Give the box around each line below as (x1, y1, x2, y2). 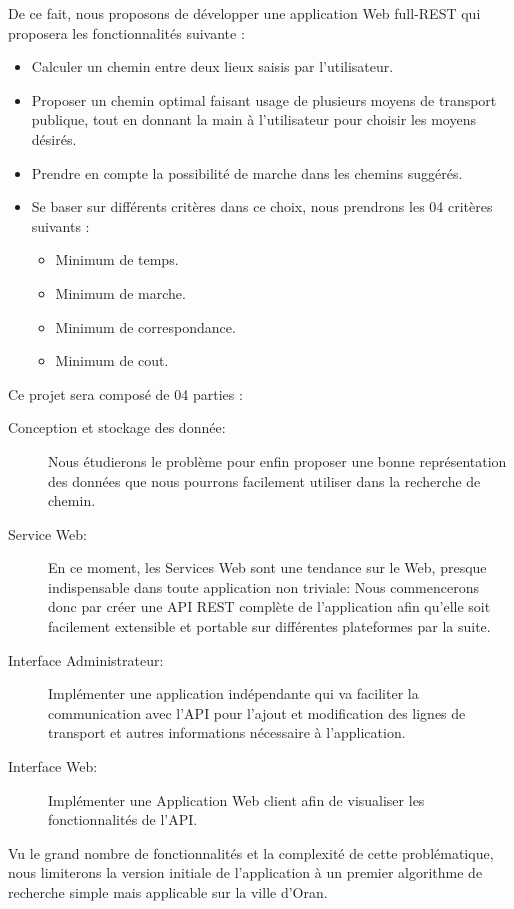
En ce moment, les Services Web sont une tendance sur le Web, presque (48, 557, 487, 578)
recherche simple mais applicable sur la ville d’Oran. (8, 882, 328, 902)
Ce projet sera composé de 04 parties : (8, 383, 243, 404)
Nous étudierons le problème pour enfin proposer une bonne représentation (48, 450, 507, 471)
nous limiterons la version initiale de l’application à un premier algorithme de (8, 862, 483, 883)
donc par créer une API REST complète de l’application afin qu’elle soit (48, 596, 491, 617)
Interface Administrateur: (8, 649, 164, 670)
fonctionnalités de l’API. (48, 809, 198, 830)
